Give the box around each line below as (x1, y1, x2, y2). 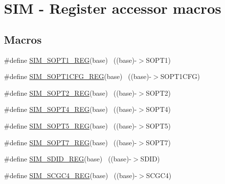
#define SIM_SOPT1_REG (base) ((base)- (4, 54, 137, 65)
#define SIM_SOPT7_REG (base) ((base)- (4, 137, 137, 147)
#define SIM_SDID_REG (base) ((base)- (4, 154, 132, 164)
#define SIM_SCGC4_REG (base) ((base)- (4, 170, 137, 180)
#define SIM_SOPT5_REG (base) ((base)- (4, 120, 137, 131)
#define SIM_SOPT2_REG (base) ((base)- (4, 87, 137, 98)
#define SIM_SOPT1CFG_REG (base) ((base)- (4, 71, 152, 81)
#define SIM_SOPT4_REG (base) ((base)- (4, 104, 137, 114)
